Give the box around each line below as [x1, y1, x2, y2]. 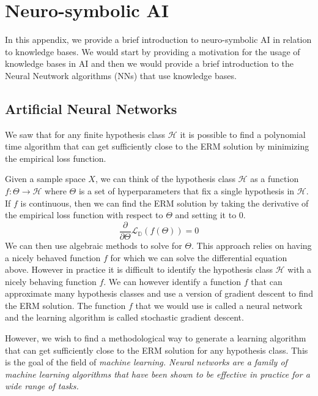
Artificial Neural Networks [5, 99, 177, 118]
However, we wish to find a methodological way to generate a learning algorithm [5, 332, 306, 345]
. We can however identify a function [103, 275, 242, 287]
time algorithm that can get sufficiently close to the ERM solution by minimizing [5, 140, 309, 153]
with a [287, 263, 312, 276]
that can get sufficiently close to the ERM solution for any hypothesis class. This [5, 343, 308, 356]
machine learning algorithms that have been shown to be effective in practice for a [5, 367, 310, 380]
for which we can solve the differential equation [110, 251, 287, 264]
